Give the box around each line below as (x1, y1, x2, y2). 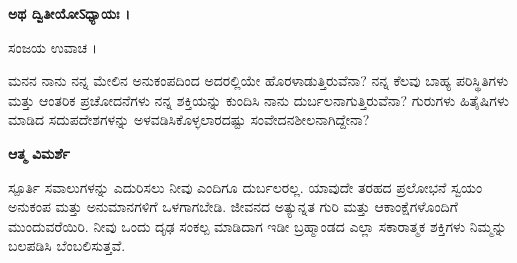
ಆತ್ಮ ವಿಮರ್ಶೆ (8, 142, 70, 163)
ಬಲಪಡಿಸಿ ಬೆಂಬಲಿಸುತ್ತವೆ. (8, 235, 126, 256)
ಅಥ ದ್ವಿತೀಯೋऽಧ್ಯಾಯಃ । (8, 3, 131, 23)
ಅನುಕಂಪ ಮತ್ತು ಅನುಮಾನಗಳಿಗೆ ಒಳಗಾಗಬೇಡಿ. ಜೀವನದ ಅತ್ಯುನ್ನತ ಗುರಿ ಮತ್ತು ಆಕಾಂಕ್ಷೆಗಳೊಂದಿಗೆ (8, 196, 458, 217)
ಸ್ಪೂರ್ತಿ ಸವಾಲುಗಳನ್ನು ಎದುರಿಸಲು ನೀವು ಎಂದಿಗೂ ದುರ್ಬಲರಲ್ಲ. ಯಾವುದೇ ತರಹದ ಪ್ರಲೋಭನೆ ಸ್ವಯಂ (8, 176, 483, 197)
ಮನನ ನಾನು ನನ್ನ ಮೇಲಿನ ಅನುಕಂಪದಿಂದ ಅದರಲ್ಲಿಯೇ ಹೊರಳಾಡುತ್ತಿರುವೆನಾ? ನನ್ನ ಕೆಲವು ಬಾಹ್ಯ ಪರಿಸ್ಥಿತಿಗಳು (8, 70, 509, 91)
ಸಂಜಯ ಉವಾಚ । (8, 36, 98, 57)
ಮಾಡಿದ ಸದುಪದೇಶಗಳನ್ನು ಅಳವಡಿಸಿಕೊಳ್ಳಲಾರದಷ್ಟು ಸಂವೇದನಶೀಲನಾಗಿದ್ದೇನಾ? (8, 109, 370, 130)
